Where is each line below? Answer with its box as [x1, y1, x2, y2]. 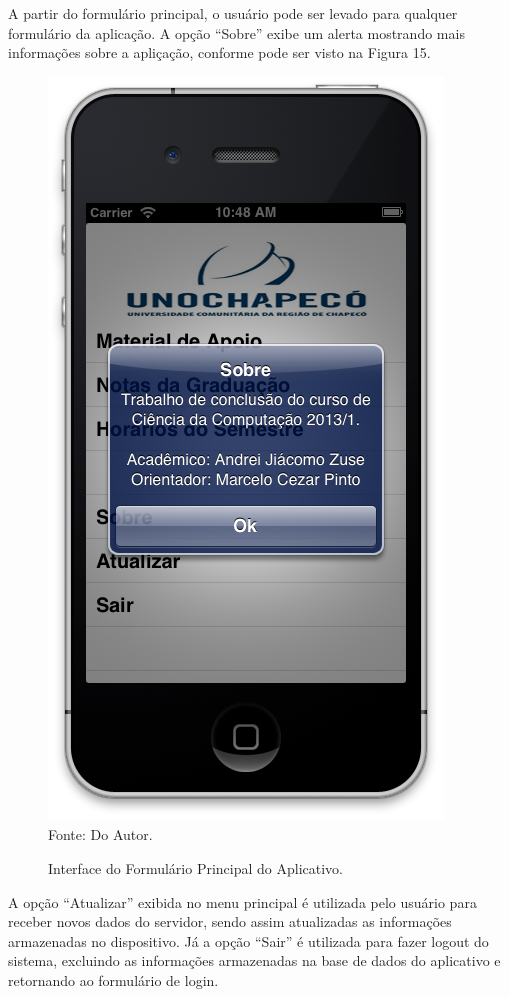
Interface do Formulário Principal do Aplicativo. [48, 857, 343, 878]
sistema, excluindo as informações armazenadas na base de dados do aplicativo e [8, 950, 501, 971]
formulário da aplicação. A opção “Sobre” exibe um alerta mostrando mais [8, 22, 465, 43]
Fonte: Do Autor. [48, 824, 153, 845]
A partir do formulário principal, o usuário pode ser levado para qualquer [8, 3, 458, 23]
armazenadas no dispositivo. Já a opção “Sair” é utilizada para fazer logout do [8, 930, 489, 951]
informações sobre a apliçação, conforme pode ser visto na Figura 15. [8, 42, 431, 63]
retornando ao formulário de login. [8, 969, 219, 990]
